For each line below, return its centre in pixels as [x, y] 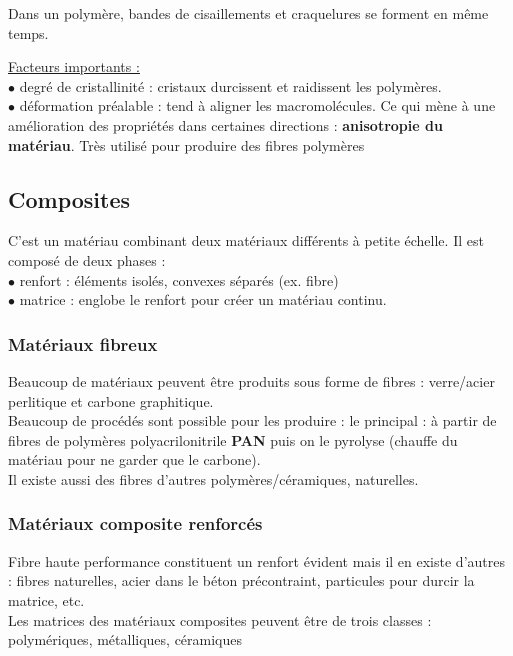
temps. [28, 32]
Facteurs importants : [74, 66]
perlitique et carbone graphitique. [111, 400]
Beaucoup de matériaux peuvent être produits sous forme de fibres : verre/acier [251, 380]
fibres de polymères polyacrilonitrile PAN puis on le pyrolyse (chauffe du [233, 439]
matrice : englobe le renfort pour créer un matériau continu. [203, 299]
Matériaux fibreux [83, 343]
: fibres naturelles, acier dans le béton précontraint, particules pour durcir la [241, 580]
